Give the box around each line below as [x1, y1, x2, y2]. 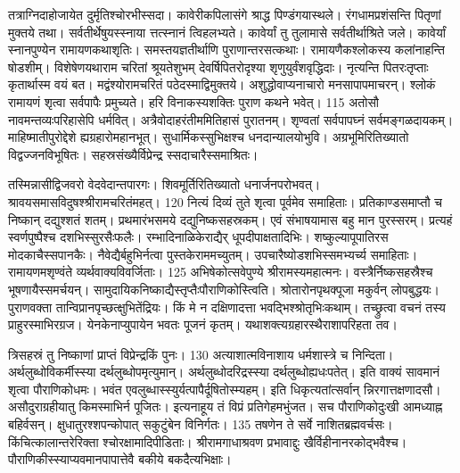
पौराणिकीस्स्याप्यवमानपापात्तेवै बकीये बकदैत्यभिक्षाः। [8, 450, 232, 469]
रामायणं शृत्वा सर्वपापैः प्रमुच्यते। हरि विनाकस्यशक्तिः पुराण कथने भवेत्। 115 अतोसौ [8, 92, 379, 111]
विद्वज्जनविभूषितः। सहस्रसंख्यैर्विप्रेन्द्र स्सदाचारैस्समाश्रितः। [8, 145, 259, 163]
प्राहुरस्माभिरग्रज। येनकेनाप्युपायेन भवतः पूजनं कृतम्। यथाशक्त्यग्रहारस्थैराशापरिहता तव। [8, 315, 398, 334]
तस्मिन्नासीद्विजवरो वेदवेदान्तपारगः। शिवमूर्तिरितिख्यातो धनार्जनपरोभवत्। [8, 175, 321, 194]
